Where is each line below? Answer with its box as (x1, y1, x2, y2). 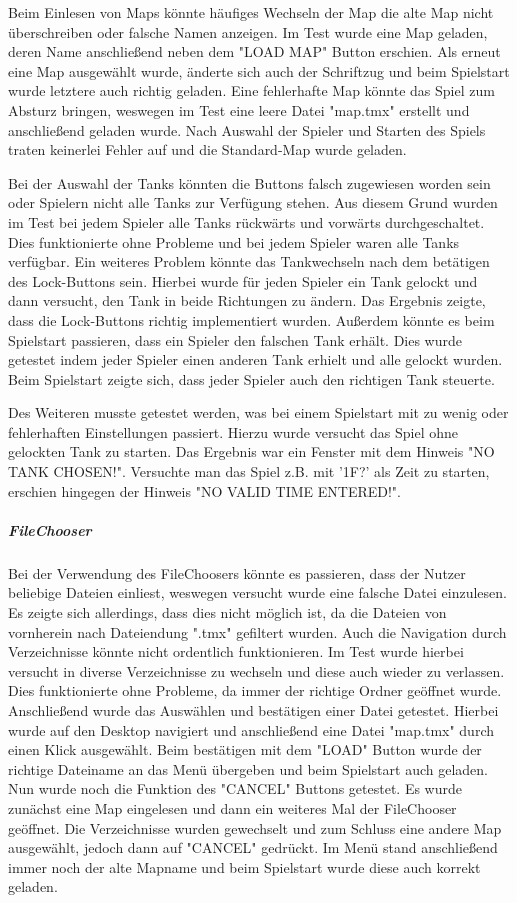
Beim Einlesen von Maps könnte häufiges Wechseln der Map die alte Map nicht (8, 2, 494, 22)
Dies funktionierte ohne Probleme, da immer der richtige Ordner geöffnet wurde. (8, 680, 502, 701)
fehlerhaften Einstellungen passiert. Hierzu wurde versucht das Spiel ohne (8, 421, 458, 442)
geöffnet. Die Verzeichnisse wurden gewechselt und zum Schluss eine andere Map (8, 817, 502, 838)
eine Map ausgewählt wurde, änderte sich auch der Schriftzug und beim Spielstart (8, 60, 510, 81)
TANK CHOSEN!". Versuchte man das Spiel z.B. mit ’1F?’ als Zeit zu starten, (8, 461, 490, 482)
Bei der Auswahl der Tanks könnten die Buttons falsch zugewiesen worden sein (8, 172, 491, 193)
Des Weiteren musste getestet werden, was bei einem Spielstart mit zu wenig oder (8, 402, 509, 423)
